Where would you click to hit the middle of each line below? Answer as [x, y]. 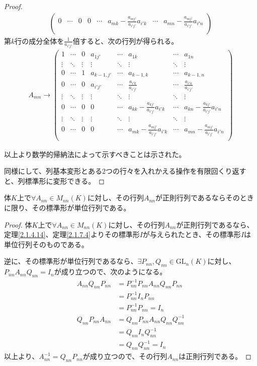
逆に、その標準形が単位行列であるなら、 [71, 261]
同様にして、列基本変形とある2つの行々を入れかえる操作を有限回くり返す [125, 171]
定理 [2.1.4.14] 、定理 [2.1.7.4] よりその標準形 [72, 234]
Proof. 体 [18, 224]
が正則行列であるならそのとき [204, 198]
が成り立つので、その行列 [125, 356]
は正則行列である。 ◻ [215, 356]
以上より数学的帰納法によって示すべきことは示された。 [95, 154]
